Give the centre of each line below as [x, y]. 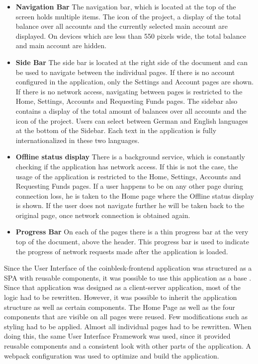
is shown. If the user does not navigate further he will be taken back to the [130, 205]
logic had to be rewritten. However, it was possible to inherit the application [121, 297]
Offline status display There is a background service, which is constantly [130, 157]
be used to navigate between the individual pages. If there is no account [125, 72]
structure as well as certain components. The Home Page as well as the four [120, 307]
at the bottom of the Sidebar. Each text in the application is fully [116, 130]
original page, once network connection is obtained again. [103, 215]
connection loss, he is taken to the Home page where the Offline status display [135, 195]
